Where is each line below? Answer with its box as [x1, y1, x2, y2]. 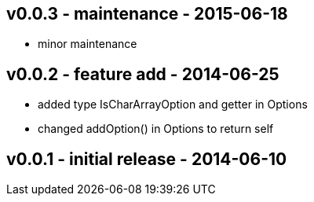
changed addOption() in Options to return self [38, 122, 274, 136]
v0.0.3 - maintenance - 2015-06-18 [6, 4, 288, 24]
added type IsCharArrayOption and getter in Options [38, 97, 308, 112]
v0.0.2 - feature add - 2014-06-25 [6, 64, 279, 84]
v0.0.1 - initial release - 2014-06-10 [6, 149, 287, 169]
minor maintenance [38, 37, 137, 51]
